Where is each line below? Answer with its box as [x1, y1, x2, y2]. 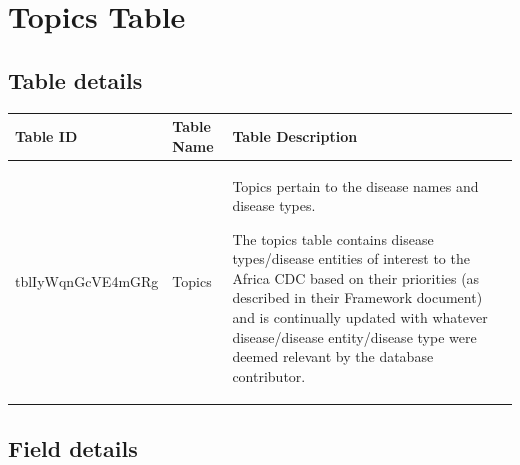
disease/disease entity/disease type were [232, 326, 477, 347]
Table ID [15, 125, 78, 146]
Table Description [232, 125, 358, 146]
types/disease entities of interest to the [232, 248, 470, 269]
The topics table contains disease [232, 228, 434, 249]
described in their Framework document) [232, 287, 483, 308]
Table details [8, 64, 143, 95]
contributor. [232, 365, 306, 386]
